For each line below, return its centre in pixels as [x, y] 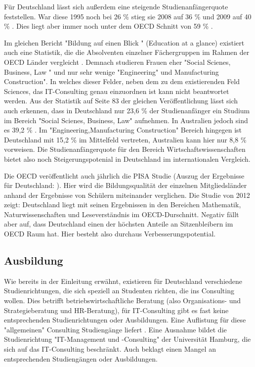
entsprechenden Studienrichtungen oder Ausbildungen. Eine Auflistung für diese [125, 320]
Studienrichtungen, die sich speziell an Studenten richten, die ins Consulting [119, 291]
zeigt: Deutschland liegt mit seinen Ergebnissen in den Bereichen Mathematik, [123, 205]
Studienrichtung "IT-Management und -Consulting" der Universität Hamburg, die [127, 339]
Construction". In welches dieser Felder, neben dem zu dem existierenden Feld [122, 81]
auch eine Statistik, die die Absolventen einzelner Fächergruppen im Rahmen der [127, 52]
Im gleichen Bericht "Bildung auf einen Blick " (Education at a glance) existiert [124, 42]
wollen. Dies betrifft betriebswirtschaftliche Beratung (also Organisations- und [123, 300]
